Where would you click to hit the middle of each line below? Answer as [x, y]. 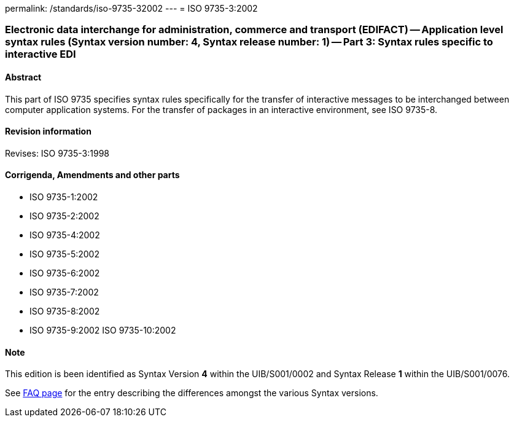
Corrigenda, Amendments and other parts [92, 175]
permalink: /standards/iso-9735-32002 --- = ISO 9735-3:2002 [131, 8]
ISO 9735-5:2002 [64, 254]
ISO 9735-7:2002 [64, 292]
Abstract [23, 77]
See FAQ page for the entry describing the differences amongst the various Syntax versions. [192, 393]
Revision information [48, 131]
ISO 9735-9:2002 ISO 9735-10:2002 [103, 330]
